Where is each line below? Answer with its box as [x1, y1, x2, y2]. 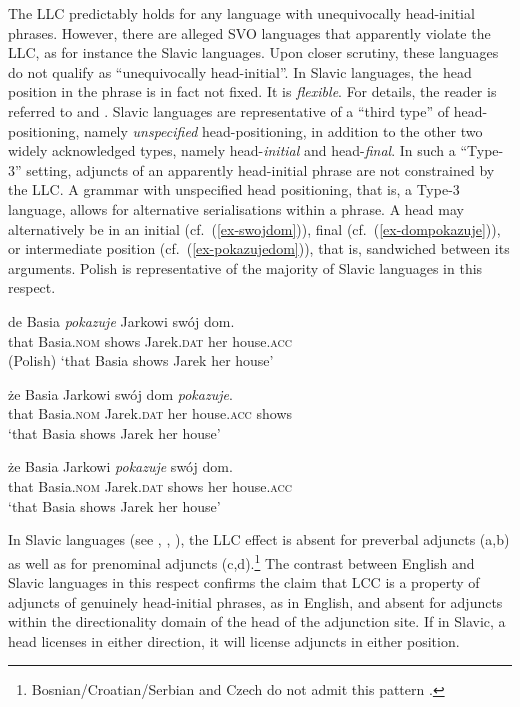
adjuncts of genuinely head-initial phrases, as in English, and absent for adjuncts [8, 591, 503, 612]
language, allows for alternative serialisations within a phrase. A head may [8, 198, 464, 219]
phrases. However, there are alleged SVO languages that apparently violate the [8, 22, 491, 43]
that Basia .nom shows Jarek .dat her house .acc [8, 330, 293, 351]
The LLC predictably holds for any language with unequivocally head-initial [8, 3, 475, 23]
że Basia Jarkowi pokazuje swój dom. [8, 456, 233, 477]
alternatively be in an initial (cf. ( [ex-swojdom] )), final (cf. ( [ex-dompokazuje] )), [8, 218, 501, 239]
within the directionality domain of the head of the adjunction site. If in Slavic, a [8, 611, 506, 632]
